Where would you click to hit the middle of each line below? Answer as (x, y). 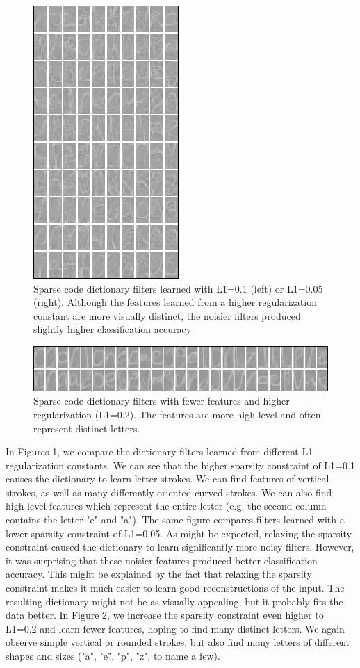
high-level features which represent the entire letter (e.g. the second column (166, 506)
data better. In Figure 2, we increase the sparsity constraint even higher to (165, 615)
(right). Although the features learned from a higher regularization (175, 302)
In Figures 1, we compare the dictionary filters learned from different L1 (159, 451)
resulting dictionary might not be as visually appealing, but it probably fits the (174, 601)
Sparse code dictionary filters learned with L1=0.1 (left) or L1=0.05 (178, 288)
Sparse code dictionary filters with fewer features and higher (162, 401)
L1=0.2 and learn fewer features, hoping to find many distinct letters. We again (175, 628)
